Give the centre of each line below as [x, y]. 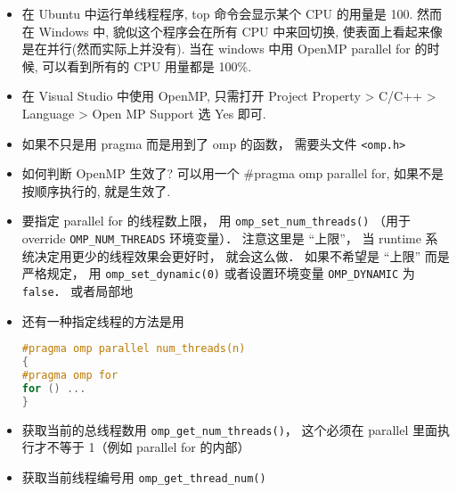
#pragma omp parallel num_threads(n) [134, 349]
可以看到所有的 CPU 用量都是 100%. [147, 66]
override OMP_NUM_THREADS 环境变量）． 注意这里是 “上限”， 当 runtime [221, 238]
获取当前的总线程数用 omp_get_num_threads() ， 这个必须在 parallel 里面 [229, 429]
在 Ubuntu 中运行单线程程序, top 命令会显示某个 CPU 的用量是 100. [217, 13]
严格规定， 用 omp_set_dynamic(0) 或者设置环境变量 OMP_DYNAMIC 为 [218, 273]
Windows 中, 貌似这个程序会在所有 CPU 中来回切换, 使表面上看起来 [234, 31]
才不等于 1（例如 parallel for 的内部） [142, 447]
